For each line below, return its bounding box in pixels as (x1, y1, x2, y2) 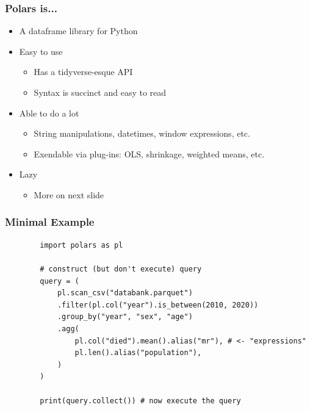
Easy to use (19, 45, 63, 57)
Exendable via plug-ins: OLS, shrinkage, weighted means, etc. (34, 147, 265, 160)
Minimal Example (5, 214, 95, 229)
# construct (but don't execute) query (40, 264, 202, 273)
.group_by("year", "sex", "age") (57, 312, 193, 322)
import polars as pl (40, 240, 123, 250)
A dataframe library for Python (19, 24, 138, 37)
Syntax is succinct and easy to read (34, 86, 167, 98)
